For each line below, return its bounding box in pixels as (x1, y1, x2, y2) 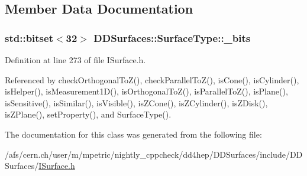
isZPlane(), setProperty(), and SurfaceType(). (5, 108, 172, 120)
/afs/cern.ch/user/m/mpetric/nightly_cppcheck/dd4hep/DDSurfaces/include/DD (5, 148, 303, 160)
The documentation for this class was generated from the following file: (5, 128, 262, 140)
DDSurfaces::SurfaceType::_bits (93, 30, 251, 45)
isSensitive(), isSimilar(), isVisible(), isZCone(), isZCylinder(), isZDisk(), (5, 96, 268, 109)
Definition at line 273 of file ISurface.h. (5, 54, 146, 66)
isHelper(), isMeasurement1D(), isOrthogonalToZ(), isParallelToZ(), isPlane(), (5, 85, 288, 97)
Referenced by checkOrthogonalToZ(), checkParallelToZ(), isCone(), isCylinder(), (5, 73, 299, 86)
